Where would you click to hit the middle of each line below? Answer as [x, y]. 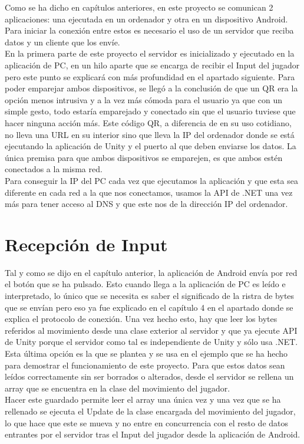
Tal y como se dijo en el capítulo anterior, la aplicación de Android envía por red [151, 272]
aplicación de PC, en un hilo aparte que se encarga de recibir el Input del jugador [152, 65]
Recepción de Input [86, 244]
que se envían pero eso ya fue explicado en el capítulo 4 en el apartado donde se [149, 307]
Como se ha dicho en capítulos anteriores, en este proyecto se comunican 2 [139, 7]
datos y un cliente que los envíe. [62, 42]
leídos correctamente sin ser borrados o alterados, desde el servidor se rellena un [149, 376]
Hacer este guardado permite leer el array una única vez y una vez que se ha [143, 399]
